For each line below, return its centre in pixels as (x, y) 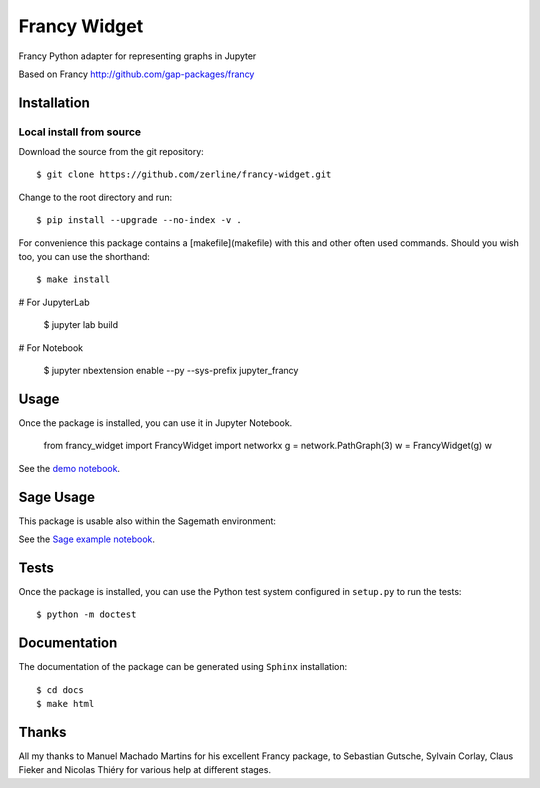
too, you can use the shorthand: (84, 257)
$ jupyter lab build (81, 325)
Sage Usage (56, 496)
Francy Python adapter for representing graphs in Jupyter (137, 56)
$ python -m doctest (86, 614)
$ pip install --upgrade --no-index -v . (139, 220)
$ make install (73, 279)
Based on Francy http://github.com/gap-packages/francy (136, 74)
